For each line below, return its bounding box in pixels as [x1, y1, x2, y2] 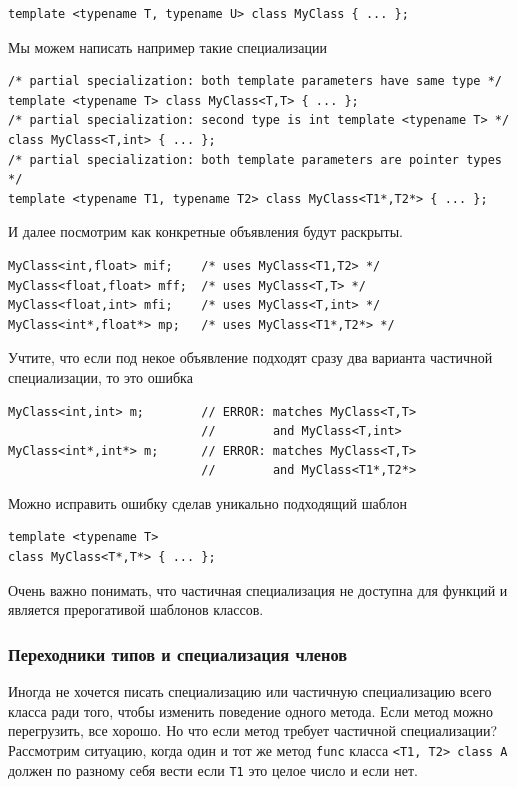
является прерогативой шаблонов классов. [8, 599, 264, 620]
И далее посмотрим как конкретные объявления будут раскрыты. [8, 221, 403, 242]
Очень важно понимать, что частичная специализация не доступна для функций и [8, 579, 508, 600]
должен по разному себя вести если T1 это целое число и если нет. [8, 759, 418, 780]
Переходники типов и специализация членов [8, 641, 348, 666]
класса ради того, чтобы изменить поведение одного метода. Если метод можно [8, 700, 494, 721]
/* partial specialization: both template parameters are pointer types [8, 152, 502, 167]
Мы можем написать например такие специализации [8, 36, 328, 57]
